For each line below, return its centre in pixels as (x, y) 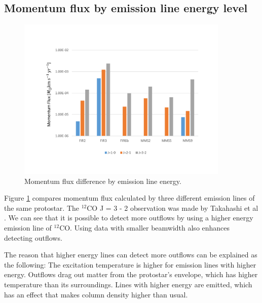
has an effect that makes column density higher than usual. (96, 294)
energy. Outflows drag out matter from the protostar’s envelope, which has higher (131, 274)
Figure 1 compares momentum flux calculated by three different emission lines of (129, 198)
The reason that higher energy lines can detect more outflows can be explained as (131, 255)
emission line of (28, 227)
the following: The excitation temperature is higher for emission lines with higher (130, 264)
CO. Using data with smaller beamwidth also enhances (145, 227)
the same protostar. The (42, 207)
